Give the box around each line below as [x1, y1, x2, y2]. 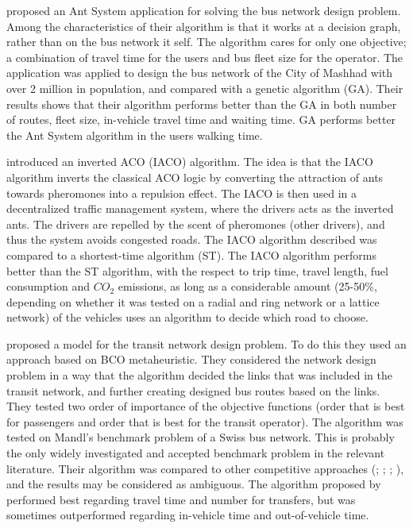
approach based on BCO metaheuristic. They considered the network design [6, 351, 376, 368]
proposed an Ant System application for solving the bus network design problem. [6, 2, 401, 18]
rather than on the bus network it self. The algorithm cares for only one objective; [6, 33, 407, 50]
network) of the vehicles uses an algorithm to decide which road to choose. [6, 309, 369, 326]
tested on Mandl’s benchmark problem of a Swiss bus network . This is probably [6, 429, 395, 445]
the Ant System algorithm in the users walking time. [6, 126, 263, 143]
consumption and [6, 278, 91, 295]
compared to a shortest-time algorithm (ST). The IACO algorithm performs [6, 246, 376, 263]
